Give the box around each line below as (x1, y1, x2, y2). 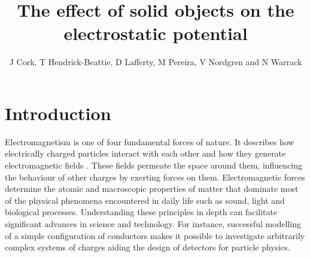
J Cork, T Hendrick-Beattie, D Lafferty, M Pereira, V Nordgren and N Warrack (9, 56, 302, 68)
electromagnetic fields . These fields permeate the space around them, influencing (5, 159, 303, 172)
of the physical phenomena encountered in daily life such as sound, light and (5, 194, 285, 206)
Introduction (5, 100, 111, 125)
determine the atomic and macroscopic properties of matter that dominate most (5, 182, 299, 195)
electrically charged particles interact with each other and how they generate (5, 147, 286, 160)
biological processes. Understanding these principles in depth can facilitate (5, 206, 278, 218)
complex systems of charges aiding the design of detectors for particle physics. (5, 241, 290, 253)
